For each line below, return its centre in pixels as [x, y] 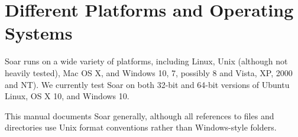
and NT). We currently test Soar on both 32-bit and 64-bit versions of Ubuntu [147, 84]
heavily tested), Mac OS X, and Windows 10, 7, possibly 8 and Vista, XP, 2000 [149, 72]
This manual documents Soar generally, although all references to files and [140, 115]
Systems [39, 33]
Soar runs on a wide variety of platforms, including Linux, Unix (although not [146, 61]
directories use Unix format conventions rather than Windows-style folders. [141, 127]
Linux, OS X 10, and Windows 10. [67, 96]
